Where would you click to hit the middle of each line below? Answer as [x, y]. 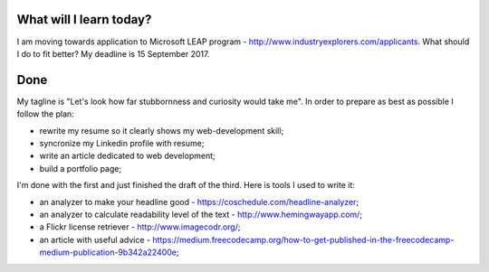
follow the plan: [45, 114]
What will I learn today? [84, 19]
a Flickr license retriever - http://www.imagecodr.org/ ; [140, 227]
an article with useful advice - [95, 239]
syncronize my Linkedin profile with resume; [122, 143]
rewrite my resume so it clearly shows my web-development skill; [162, 130]
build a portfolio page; [81, 168]
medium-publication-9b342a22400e [108, 252]
